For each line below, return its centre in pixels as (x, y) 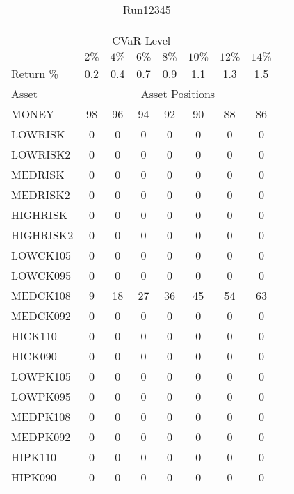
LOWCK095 (41, 275)
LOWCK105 (41, 255)
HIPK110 (34, 457)
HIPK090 (34, 477)
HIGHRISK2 (42, 235)
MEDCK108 (41, 295)
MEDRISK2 (41, 194)
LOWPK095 (41, 396)
